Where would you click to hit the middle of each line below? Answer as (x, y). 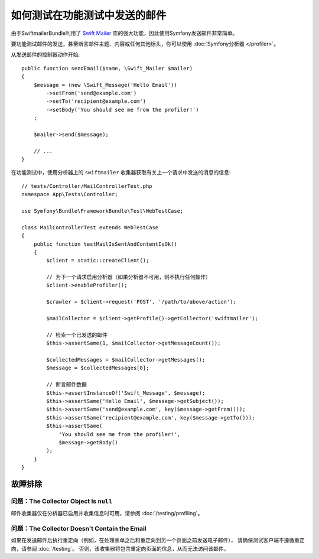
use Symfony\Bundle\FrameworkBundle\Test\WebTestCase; (102, 211)
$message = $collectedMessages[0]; (98, 368)
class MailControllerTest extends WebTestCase (90, 227)
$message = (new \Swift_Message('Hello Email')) (105, 85)
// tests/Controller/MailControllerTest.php (87, 186)
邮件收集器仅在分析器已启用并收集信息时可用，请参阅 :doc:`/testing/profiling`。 (107, 513)
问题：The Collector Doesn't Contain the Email (79, 529)
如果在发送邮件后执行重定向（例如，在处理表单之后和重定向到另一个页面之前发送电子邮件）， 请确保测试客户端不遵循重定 (158, 540)
